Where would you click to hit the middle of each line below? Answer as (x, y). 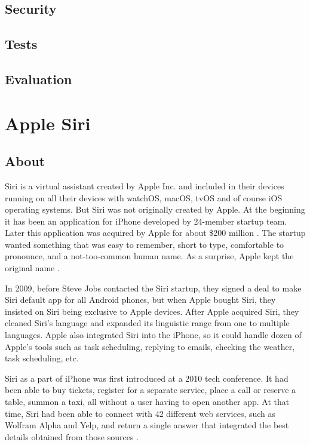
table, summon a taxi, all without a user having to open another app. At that (147, 402)
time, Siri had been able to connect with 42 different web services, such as (140, 413)
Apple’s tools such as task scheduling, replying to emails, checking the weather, (150, 346)
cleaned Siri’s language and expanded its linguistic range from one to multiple (147, 323)
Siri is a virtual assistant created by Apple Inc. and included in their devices (145, 185)
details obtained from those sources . (72, 436)
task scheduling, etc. (42, 358)
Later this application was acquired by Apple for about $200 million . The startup (155, 233)
